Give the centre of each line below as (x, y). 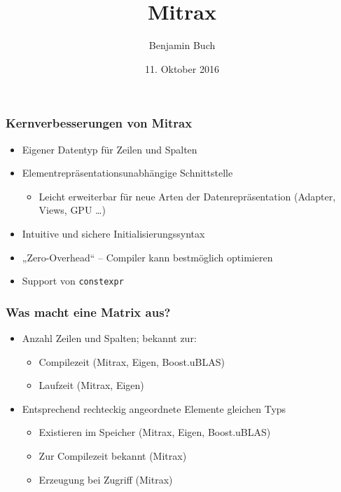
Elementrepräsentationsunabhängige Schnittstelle (127, 173)
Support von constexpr (73, 281)
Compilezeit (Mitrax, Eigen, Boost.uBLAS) (132, 361)
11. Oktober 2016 (182, 68)
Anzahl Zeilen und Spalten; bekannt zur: (109, 338)
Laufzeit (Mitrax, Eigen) (91, 385)
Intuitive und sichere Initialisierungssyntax (113, 233)
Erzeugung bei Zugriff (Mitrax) (106, 479)
